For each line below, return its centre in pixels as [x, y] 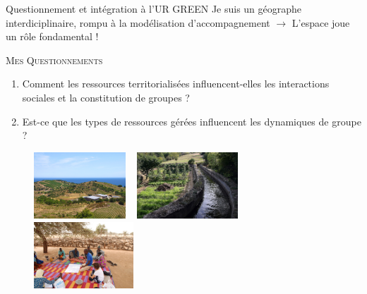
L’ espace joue [321, 22]
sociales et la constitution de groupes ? [106, 97]
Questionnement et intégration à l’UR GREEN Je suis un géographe [154, 8]
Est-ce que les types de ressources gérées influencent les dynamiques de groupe [192, 121]
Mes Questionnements [54, 60]
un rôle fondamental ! [52, 36]
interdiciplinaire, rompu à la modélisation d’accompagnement [138, 22]
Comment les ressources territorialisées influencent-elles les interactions [176, 84]
